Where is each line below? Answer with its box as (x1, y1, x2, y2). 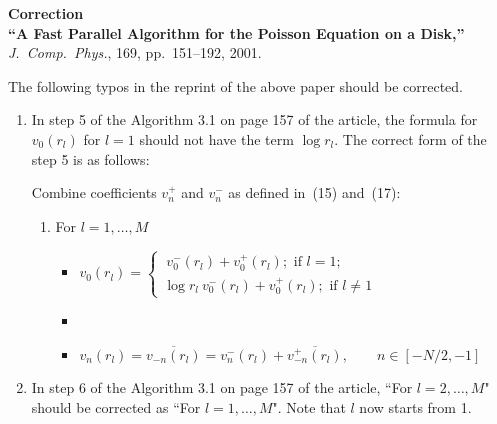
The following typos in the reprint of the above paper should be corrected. (8, 75, 463, 96)
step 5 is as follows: (31, 148, 150, 169)
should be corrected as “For (31, 396, 201, 417)
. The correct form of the (334, 128, 487, 149)
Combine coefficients (31, 182, 157, 203)
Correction (8, 3, 84, 23)
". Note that (272, 396, 346, 417)
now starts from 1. (359, 396, 472, 417)
